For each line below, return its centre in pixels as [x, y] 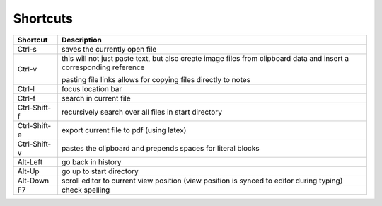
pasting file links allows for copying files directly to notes [156, 79]
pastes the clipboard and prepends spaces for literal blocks [160, 148]
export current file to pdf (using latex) [124, 130]
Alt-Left [30, 161]
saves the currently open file [109, 49]
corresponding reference [103, 67]
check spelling [86, 190]
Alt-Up [28, 171]
